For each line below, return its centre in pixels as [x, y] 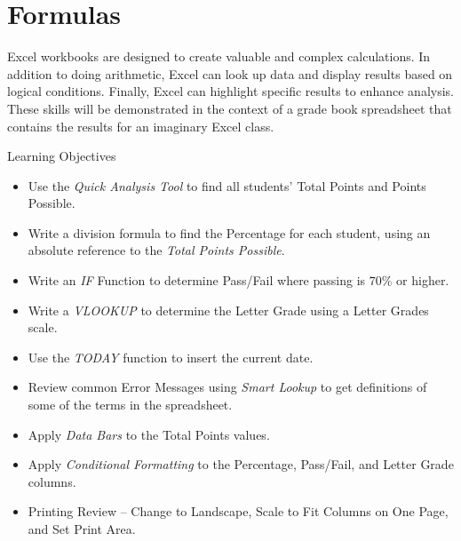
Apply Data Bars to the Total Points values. [149, 434]
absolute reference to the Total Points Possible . [156, 250]
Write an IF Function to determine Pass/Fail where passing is [197, 280]
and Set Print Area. [82, 529]
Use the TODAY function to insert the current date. [171, 357]
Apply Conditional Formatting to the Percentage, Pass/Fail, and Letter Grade [241, 464]
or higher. [423, 280]
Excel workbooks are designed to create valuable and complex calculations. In [219, 56]
